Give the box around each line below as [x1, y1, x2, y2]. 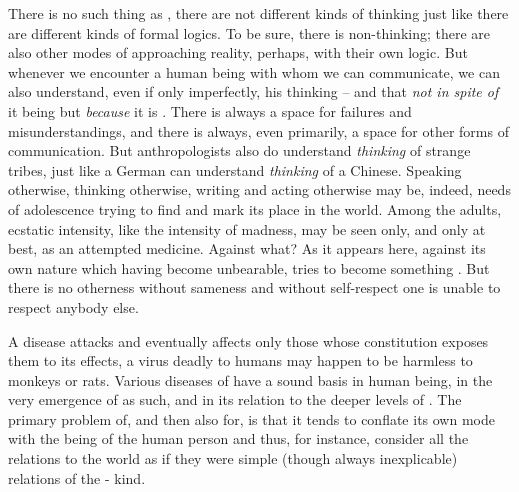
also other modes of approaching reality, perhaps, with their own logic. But [8, 42, 468, 63]
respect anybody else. [8, 296, 139, 317]
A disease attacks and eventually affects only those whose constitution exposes [8, 330, 489, 351]
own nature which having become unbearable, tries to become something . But [8, 257, 490, 278]
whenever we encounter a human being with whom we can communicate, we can [8, 61, 500, 82]
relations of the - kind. [8, 467, 146, 488]
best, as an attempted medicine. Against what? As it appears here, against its [8, 238, 486, 259]
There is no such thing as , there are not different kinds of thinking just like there [8, 3, 509, 23]
